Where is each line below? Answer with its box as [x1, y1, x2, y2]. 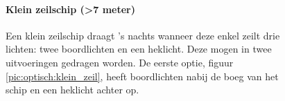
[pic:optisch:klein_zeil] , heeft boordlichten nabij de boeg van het [6, 68, 279, 83]
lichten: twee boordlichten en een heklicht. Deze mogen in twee [6, 42, 272, 56]
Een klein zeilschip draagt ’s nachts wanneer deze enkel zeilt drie [6, 28, 280, 42]
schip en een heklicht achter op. [6, 82, 139, 97]
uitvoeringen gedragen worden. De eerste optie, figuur [6, 55, 234, 69]
